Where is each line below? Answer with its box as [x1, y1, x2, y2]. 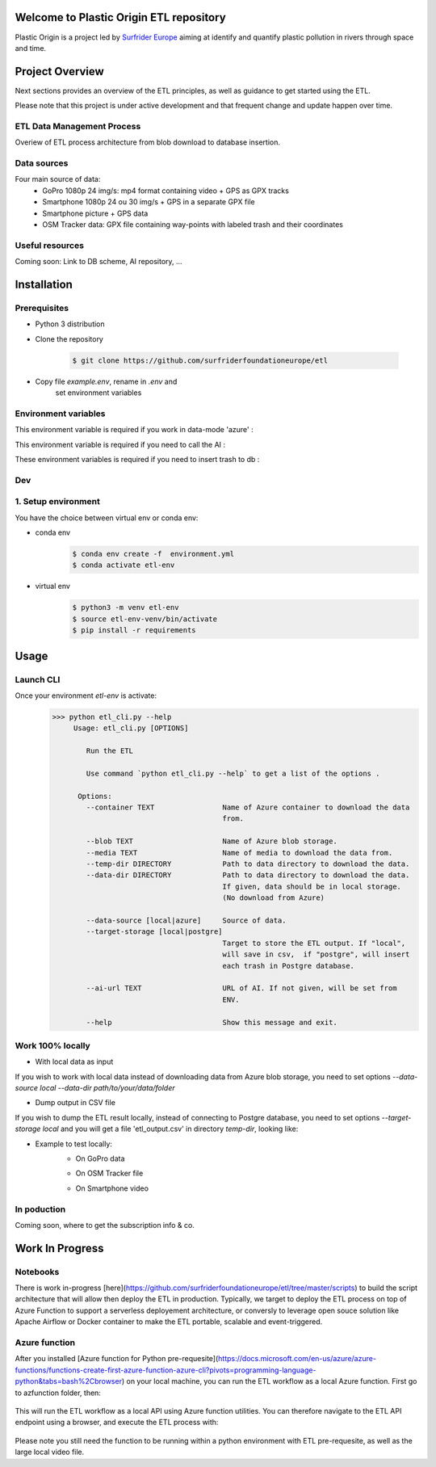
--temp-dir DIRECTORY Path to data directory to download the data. [86, 860, 410, 868]
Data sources [15, 158, 69, 169]
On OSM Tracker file [75, 1168, 144, 1179]
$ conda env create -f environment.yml [72, 549, 234, 559]
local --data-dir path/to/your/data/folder [40, 1083, 175, 1093]
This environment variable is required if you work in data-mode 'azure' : [15, 425, 254, 435]
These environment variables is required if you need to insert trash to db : [15, 455, 260, 464]
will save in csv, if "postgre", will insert [222, 950, 410, 959]
